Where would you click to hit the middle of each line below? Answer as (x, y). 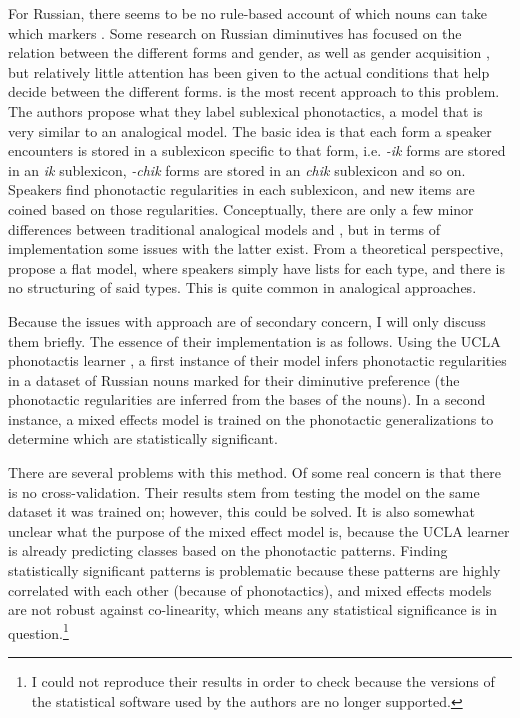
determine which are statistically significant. (143, 438)
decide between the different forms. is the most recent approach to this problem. (254, 91)
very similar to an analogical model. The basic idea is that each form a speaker (250, 130)
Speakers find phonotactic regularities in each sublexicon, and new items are (241, 189)
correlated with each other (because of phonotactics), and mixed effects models (250, 589)
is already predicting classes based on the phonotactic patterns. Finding (228, 550)
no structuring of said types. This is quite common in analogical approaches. (242, 287)
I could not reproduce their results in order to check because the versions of (263, 681)
